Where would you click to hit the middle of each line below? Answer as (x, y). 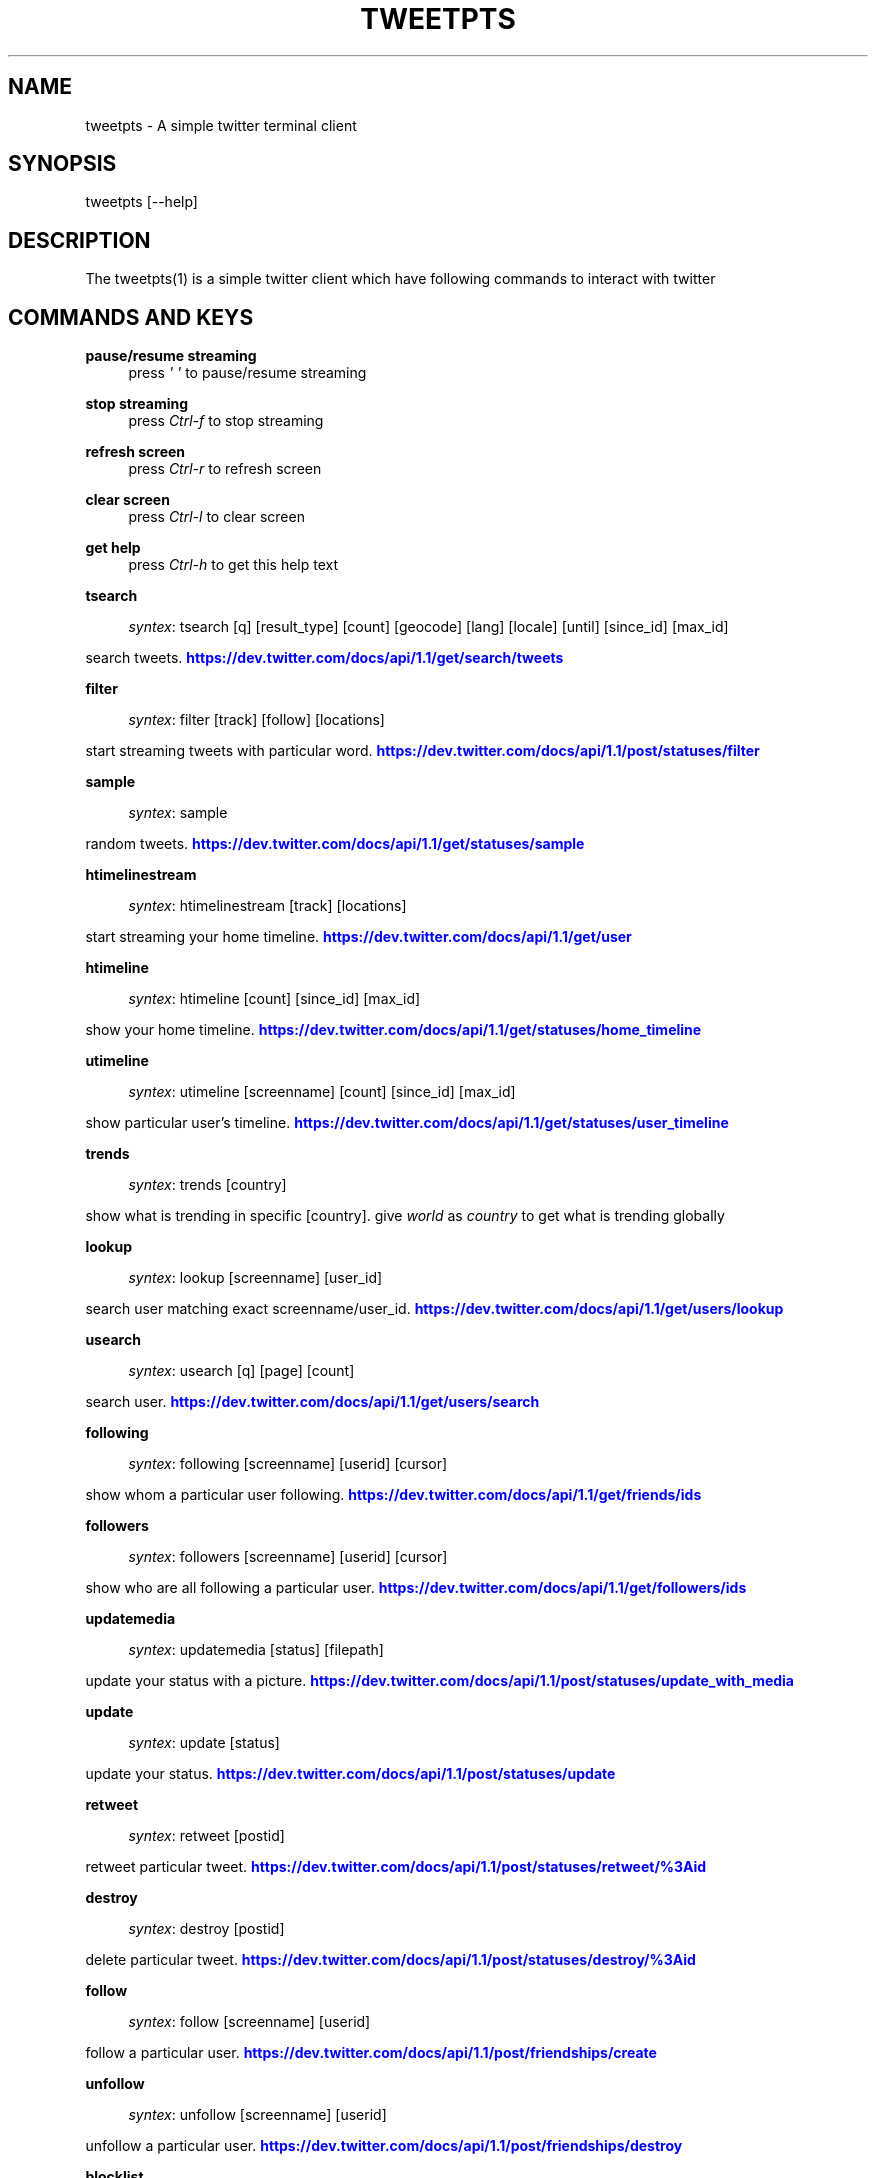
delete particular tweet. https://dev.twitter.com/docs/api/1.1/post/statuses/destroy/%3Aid (390, 1960)
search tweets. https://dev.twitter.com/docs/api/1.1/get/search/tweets (324, 658)
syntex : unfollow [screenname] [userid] (257, 2115)
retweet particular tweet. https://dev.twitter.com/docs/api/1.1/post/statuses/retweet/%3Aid (396, 1867)
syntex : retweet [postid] (206, 1836)
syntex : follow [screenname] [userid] (249, 2022)
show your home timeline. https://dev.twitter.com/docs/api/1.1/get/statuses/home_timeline (393, 1030)
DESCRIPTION (79, 240)
